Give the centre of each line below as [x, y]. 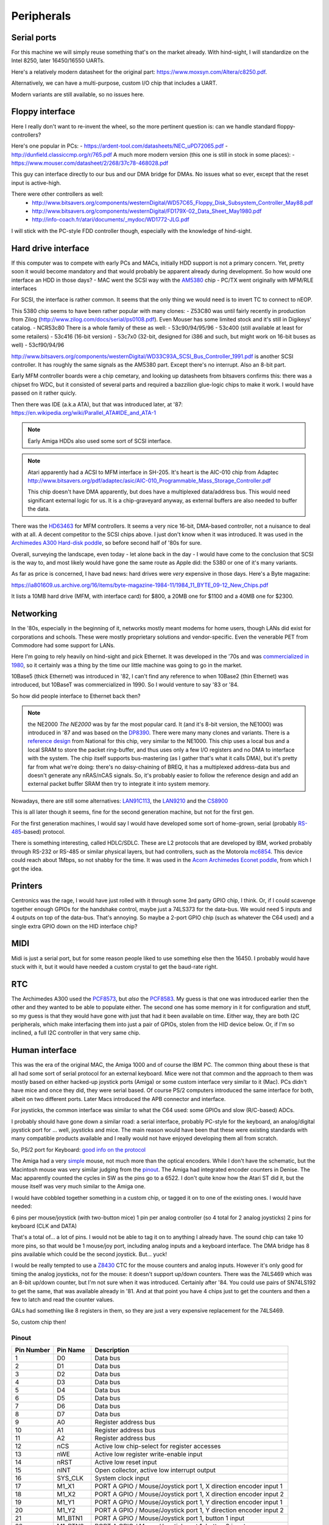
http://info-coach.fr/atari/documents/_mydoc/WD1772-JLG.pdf [111, 220]
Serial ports [34, 38]
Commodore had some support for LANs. [63, 645]
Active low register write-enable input [149, 1454]
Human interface [44, 1050]
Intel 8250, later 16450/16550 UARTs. [58, 60]
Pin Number [33, 1350]
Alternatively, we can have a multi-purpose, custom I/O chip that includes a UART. [114, 83]
